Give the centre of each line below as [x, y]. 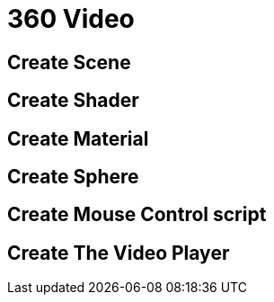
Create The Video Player [119, 253]
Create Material [78, 138]
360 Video [71, 19]
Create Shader [73, 101]
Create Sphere [73, 177]
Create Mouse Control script [137, 215]
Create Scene [69, 62]
